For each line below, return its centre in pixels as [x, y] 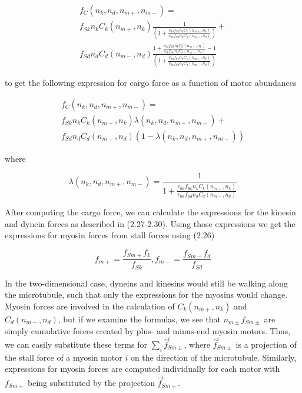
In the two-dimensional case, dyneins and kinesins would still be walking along [146, 283]
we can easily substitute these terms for [76, 344]
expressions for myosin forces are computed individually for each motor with [142, 369]
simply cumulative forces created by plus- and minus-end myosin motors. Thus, [148, 330]
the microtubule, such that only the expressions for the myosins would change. [146, 294]
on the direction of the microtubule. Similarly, [213, 357]
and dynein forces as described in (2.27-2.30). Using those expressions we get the [150, 223]
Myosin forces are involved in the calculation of [90, 306]
